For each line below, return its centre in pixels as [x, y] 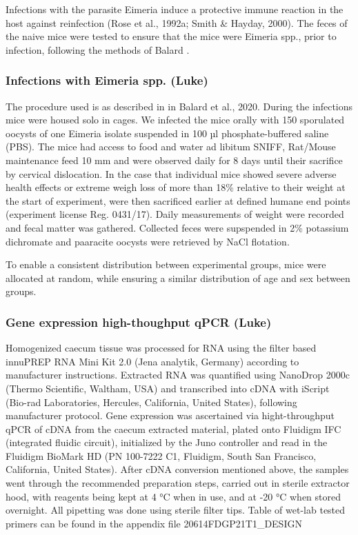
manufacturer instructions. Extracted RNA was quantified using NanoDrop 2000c [178, 375]
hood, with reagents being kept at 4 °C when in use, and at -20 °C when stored [173, 496]
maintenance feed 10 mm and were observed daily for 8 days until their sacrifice [174, 160]
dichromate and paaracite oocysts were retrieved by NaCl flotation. [148, 241]
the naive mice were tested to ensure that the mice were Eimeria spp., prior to [171, 36]
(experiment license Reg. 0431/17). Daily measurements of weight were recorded [175, 214]
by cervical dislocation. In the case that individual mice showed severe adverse [171, 173]
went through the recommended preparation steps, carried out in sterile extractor [178, 483]
